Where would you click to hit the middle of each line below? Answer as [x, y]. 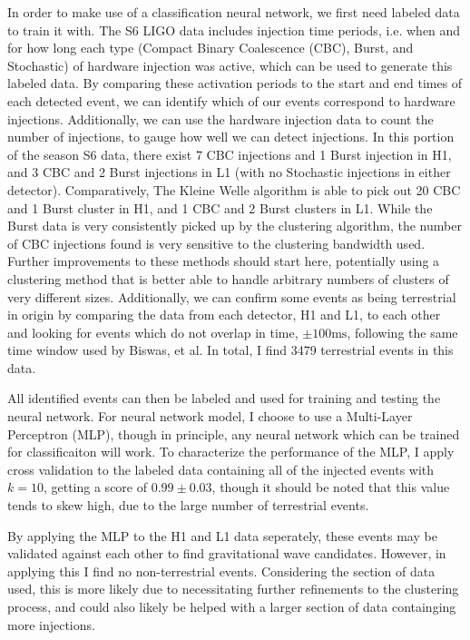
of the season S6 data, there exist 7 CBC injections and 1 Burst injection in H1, [230, 154]
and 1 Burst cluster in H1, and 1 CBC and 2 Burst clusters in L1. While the [220, 207]
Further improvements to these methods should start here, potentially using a [224, 261]
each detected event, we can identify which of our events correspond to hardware [231, 100]
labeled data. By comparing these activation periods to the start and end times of [235, 83]
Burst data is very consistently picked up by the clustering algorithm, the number [235, 226]
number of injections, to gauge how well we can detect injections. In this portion [231, 137]
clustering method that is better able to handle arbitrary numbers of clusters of [228, 278]
